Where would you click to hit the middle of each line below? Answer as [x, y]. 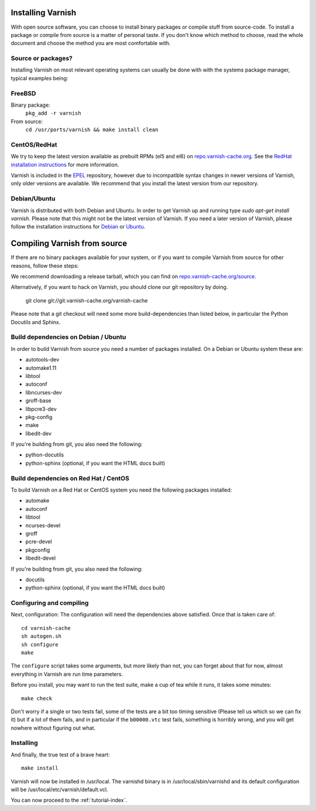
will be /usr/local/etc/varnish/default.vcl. [59, 790]
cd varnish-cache [46, 628]
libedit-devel [40, 558]
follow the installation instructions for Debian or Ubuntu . [78, 227]
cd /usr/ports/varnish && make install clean [92, 130]
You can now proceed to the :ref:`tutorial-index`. [69, 800]
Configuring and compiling [50, 603]
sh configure [40, 644]
